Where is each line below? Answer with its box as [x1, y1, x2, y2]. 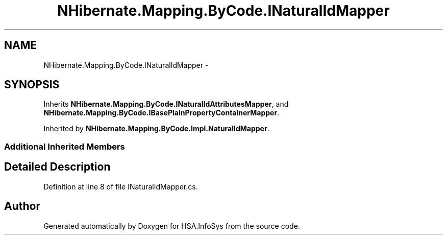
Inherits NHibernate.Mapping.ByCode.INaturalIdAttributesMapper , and [43, 100, 289, 109]
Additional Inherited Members [4, 141, 125, 152]
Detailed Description [4, 160, 111, 174]
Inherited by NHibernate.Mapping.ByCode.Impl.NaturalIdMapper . [43, 124, 269, 133]
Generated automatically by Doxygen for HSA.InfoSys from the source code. [43, 221, 300, 230]
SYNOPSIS [4, 78, 60, 91]
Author [4, 200, 40, 213]
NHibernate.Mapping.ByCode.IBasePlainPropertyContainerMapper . [43, 108, 280, 117]
